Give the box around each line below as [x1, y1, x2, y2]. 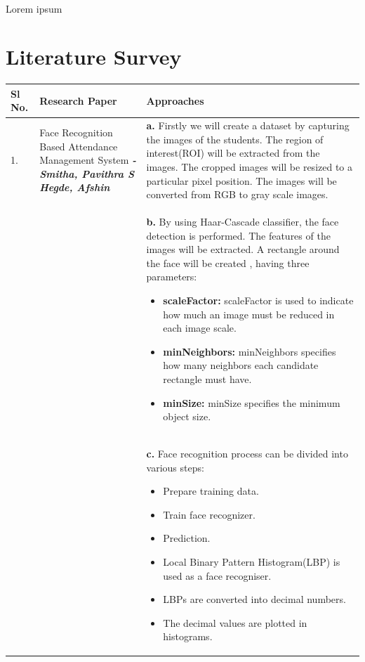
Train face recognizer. [163, 507, 255, 521]
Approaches [146, 93, 204, 108]
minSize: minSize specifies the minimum [163, 395, 340, 410]
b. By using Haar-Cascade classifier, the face [146, 214, 339, 229]
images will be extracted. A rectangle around [146, 242, 340, 257]
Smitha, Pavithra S [39, 166, 134, 181]
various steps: [146, 460, 204, 474]
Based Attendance [39, 138, 118, 153]
